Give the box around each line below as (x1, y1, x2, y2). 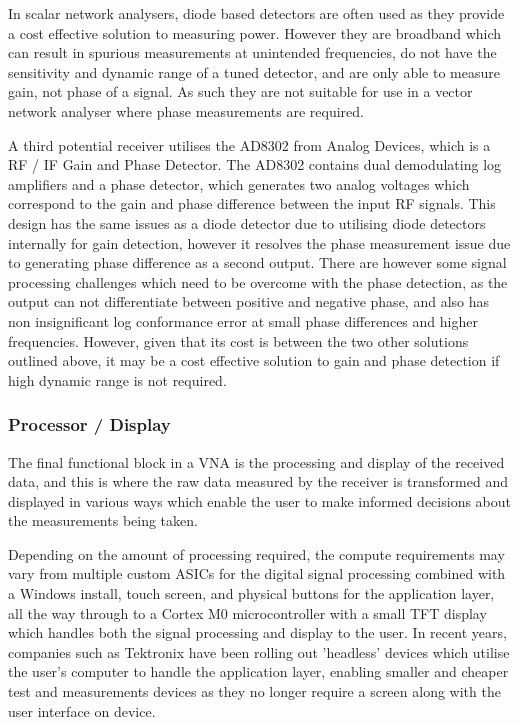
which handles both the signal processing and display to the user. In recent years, (8, 622, 507, 643)
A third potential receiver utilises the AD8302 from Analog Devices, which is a (8, 134, 491, 155)
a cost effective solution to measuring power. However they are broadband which (8, 22, 502, 43)
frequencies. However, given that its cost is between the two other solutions (8, 330, 469, 351)
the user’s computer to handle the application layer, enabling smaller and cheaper (8, 661, 509, 682)
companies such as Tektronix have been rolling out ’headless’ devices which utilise (8, 641, 510, 662)
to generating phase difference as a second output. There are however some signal (8, 252, 507, 273)
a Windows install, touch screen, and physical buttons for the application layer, (8, 583, 495, 604)
